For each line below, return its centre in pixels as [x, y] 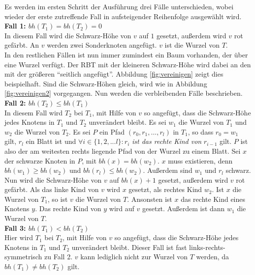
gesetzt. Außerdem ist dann [183, 208]
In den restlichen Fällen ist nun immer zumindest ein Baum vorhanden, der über [126, 54]
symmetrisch [23, 257]
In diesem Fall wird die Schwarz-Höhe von [68, 35]
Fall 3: [15, 228]
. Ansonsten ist [150, 199]
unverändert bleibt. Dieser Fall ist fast [129, 247]
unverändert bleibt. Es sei [127, 122]
